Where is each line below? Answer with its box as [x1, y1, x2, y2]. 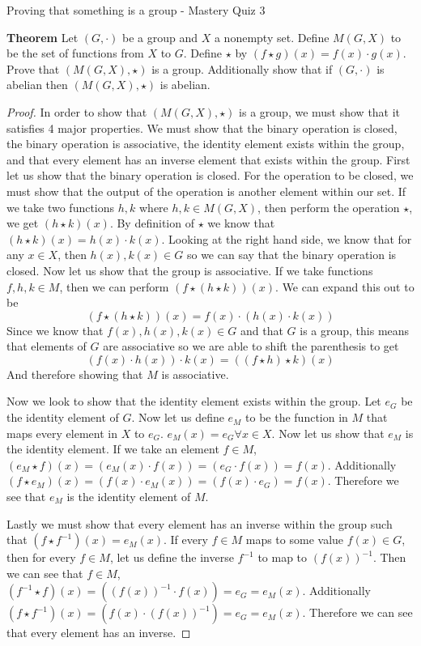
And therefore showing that [6, 365, 143, 382]
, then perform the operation [257, 198, 400, 215]
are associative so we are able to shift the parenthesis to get [103, 338, 399, 355]
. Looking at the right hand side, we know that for [161, 230, 412, 247]
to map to [257, 549, 308, 566]
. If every [163, 531, 208, 548]
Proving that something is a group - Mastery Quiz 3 [6, 2, 266, 18]
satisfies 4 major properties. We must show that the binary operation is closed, [6, 119, 398, 136]
